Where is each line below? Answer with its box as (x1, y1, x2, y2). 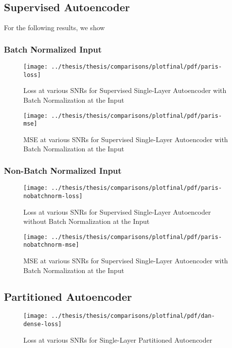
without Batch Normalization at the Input (23, 216, 150, 226)
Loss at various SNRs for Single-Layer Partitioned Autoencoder (23, 334, 213, 345)
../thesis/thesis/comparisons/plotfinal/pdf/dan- (51, 312, 215, 320)
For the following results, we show (4, 22, 105, 33)
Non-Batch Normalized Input (4, 164, 122, 176)
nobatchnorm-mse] (23, 241, 79, 249)
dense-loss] (23, 321, 62, 328)
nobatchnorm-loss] (23, 192, 83, 200)
